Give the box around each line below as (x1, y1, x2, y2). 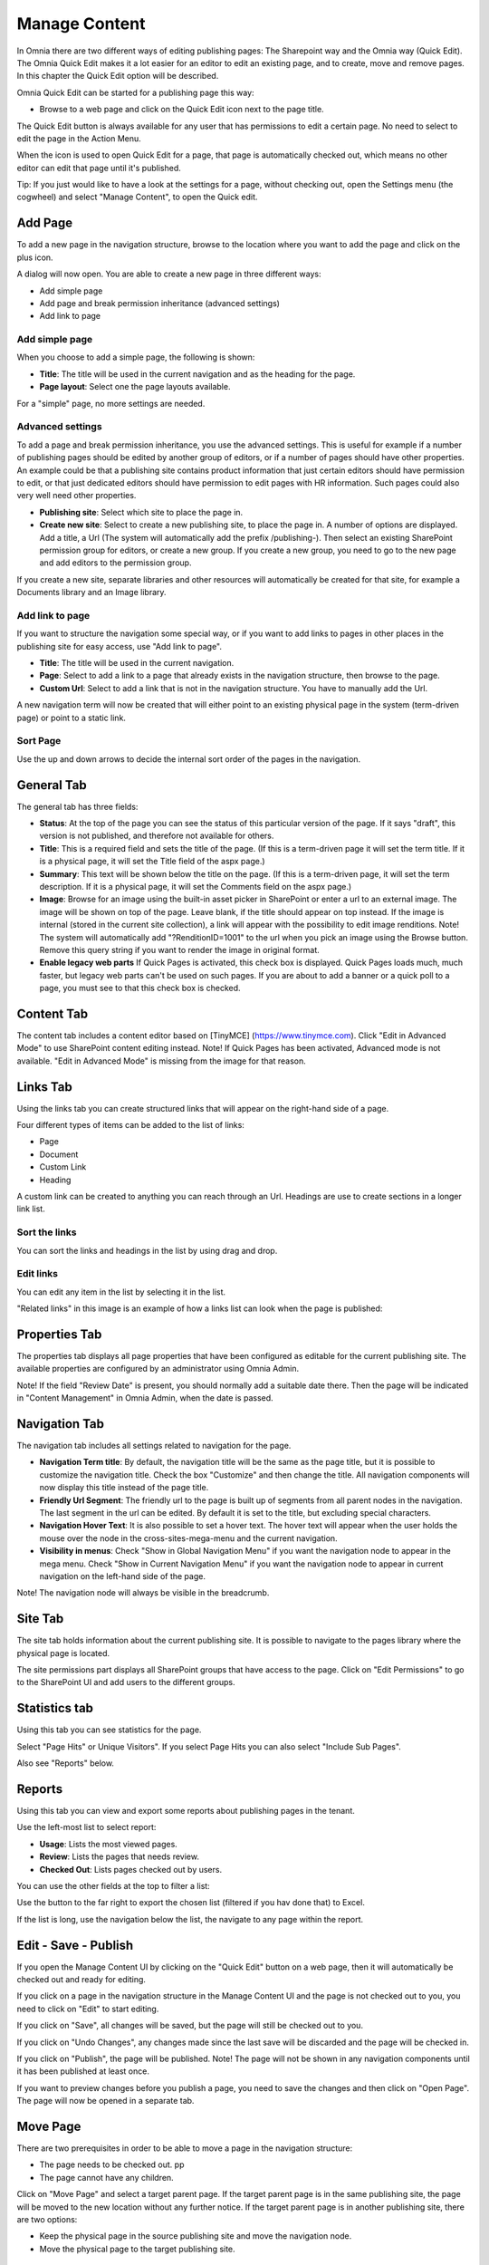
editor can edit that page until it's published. (16, 162, 181, 173)
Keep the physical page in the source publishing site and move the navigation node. (39, 2231, 352, 2241)
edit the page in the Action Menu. (16, 132, 142, 144)
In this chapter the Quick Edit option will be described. (16, 71, 219, 82)
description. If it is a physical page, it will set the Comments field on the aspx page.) (39, 881, 352, 892)
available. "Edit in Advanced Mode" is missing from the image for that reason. (16, 1055, 307, 1066)
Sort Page (16, 735, 62, 747)
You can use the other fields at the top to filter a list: (16, 1880, 210, 1891)
